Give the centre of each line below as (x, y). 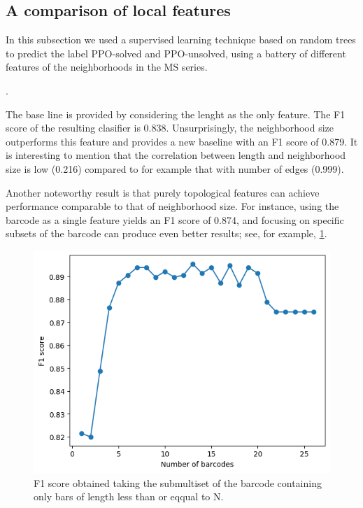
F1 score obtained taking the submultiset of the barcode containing (178, 482)
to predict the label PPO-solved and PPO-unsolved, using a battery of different (176, 53)
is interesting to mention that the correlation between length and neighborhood (176, 155)
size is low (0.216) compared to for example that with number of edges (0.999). (175, 168)
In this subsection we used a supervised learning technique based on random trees (181, 40)
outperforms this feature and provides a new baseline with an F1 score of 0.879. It (182, 141)
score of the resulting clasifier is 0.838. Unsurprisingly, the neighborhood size (170, 128)
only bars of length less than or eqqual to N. (129, 496)
